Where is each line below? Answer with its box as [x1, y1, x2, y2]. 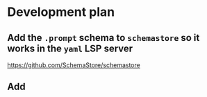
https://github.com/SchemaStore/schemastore [7, 61, 140, 69]
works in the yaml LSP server [7, 42, 133, 54]
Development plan [7, 4, 115, 20]
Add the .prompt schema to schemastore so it [7, 32, 200, 44]
